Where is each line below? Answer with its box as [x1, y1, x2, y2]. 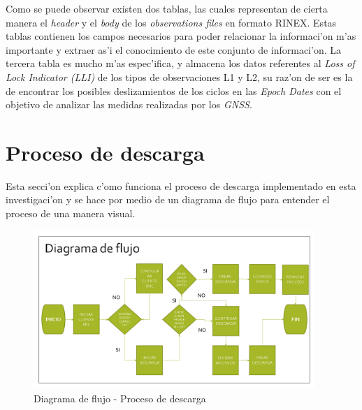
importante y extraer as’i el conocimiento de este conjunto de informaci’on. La [6, 42, 341, 57]
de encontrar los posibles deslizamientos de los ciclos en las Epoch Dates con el [6, 83, 342, 98]
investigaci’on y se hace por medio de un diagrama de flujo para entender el [6, 192, 330, 207]
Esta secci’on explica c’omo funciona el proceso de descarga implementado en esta [6, 178, 356, 193]
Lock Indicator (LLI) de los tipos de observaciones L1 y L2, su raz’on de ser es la [6, 69, 353, 84]
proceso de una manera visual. [6, 206, 136, 221]
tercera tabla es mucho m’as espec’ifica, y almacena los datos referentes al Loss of [6, 56, 355, 71]
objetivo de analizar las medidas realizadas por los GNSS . [6, 97, 252, 112]
